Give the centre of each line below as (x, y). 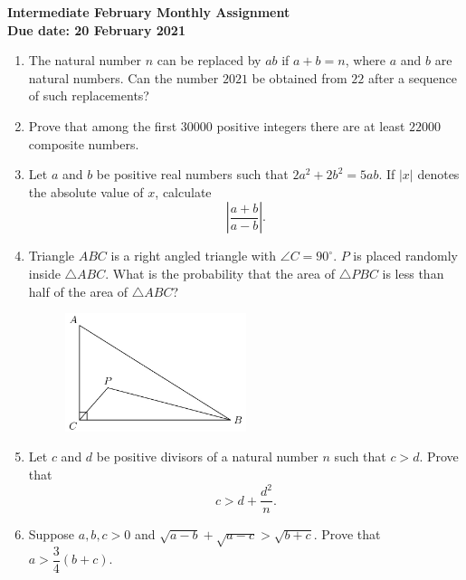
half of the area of (78, 291)
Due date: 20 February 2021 (96, 29)
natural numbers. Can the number (124, 77)
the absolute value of (86, 191)
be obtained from (300, 77)
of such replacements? (89, 95)
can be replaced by (209, 60)
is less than (413, 273)
